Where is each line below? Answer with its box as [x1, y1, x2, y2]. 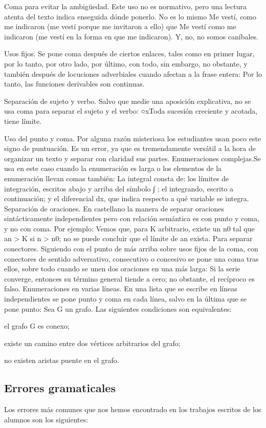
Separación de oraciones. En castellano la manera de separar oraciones [4, 203, 225, 213]
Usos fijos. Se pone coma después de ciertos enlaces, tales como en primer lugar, [4, 48, 255, 59]
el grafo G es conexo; [4, 320, 70, 331]
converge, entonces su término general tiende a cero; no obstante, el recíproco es [4, 273, 255, 284]
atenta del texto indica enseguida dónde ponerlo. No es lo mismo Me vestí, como [4, 11, 257, 22]
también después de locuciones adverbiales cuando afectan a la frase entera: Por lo [4, 68, 262, 79]
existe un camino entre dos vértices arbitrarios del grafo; [4, 337, 181, 348]
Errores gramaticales [4, 380, 116, 396]
